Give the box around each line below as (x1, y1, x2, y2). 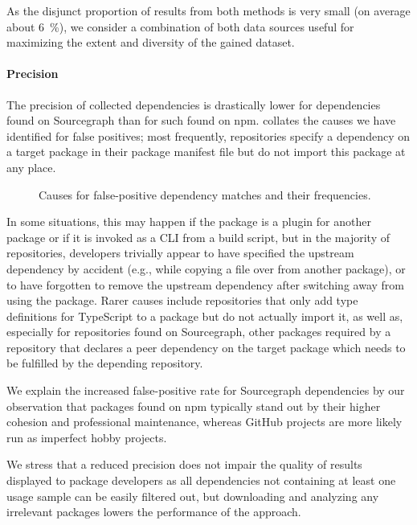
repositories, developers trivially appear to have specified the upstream (6, 244, 354, 261)
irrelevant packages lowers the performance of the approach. (6, 503, 301, 520)
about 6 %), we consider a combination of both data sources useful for (6, 18, 354, 35)
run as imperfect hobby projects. (6, 429, 167, 445)
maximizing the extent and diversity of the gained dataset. (6, 34, 295, 51)
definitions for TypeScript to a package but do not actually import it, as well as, (6, 307, 403, 324)
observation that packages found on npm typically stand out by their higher (6, 397, 381, 414)
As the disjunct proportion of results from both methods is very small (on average (6, 2, 411, 18)
